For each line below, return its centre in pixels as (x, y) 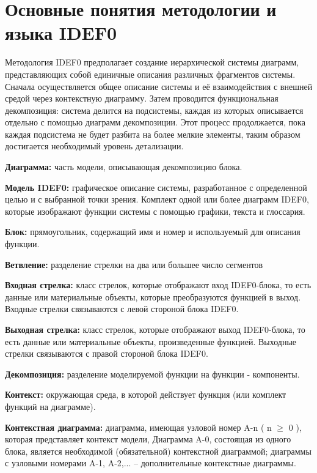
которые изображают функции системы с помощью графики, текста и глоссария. (155, 211)
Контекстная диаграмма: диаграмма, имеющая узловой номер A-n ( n (138, 427)
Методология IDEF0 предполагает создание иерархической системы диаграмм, (152, 62)
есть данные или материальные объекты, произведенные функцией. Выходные (151, 341)
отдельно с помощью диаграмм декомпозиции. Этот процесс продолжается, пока (155, 122)
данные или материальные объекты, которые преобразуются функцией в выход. (153, 296)
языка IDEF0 (61, 33)
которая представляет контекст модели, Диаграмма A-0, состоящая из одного (148, 439)
